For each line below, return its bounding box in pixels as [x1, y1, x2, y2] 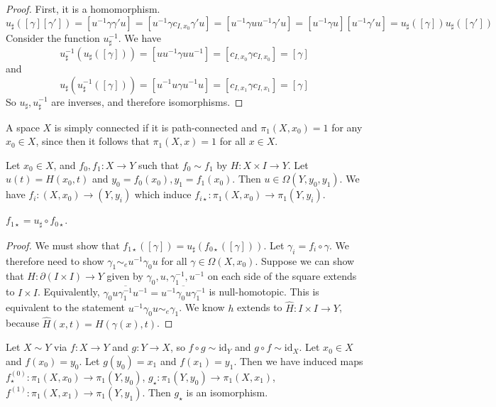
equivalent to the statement [6, 300, 126, 315]
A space [6, 119, 40, 134]
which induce [134, 187, 192, 202]
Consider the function [6, 30, 100, 45]
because [6, 315, 40, 330]
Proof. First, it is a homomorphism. [6, 1, 160, 16]
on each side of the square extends [207, 268, 357, 283]
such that [138, 157, 180, 172]
